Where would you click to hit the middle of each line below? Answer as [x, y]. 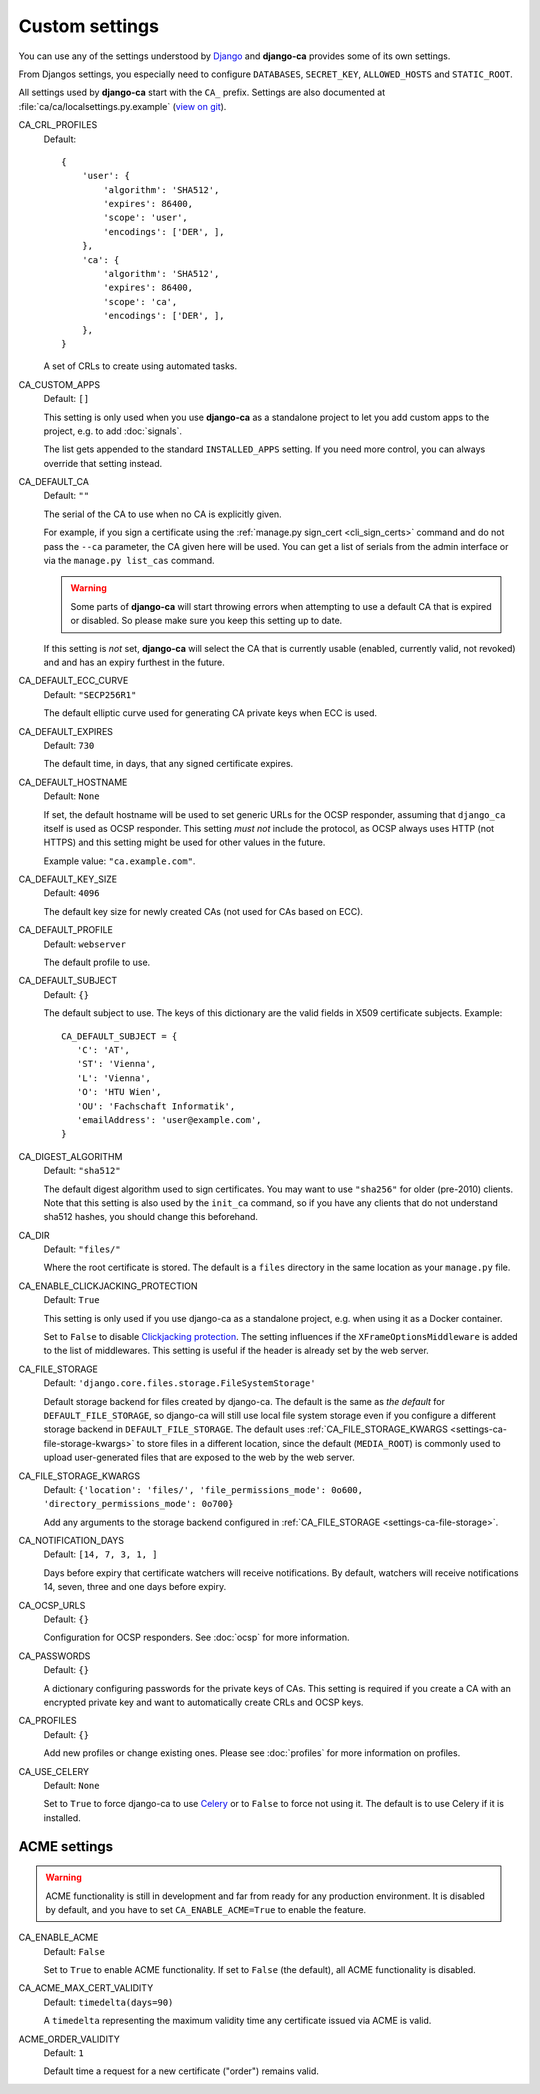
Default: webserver [85, 944]
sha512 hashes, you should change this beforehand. [151, 1217]
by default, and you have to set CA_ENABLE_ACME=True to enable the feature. [206, 1909]
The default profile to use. [97, 962]
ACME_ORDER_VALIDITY [69, 2039]
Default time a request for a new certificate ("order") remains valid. [181, 2071]
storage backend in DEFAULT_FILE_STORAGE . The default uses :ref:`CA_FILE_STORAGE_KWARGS [246, 1429]
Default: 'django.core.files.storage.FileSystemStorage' [179, 1383]
